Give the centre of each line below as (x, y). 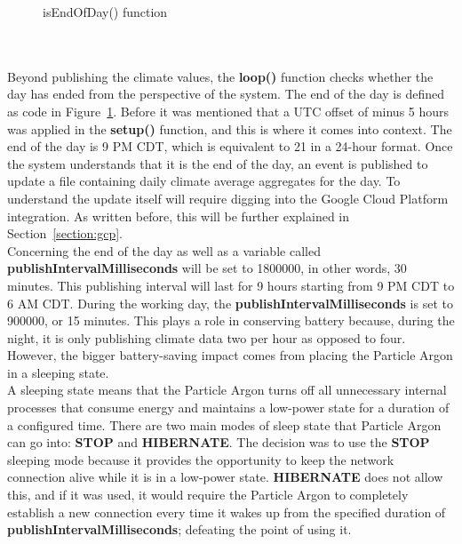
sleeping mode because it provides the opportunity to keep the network (201, 459)
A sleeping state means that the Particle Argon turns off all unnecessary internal (227, 390)
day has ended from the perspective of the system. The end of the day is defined (226, 94)
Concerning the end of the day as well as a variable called (164, 250)
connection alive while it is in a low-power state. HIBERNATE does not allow (225, 477)
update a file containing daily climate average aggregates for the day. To (204, 181)
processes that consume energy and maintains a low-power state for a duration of (228, 408)
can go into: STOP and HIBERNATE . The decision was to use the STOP (219, 442)
